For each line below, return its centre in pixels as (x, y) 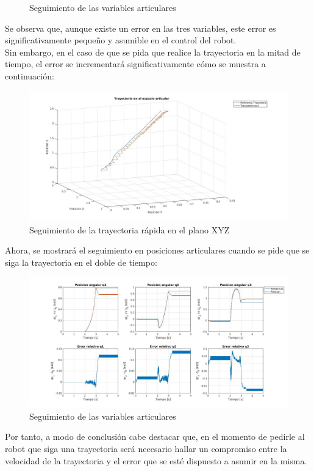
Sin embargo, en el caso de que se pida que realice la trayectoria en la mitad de (153, 52)
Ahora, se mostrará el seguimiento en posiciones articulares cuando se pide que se (157, 250)
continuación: (30, 75)
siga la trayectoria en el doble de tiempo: (81, 262)
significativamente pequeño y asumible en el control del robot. (121, 40)
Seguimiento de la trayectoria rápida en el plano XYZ (130, 229)
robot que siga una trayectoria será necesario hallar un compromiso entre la (146, 449)
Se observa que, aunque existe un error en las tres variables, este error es (141, 28)
